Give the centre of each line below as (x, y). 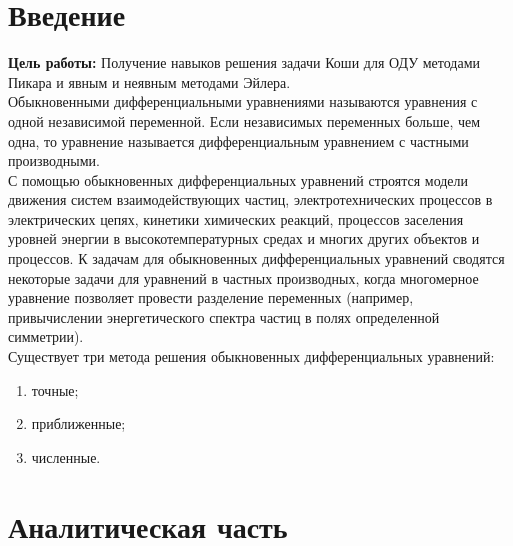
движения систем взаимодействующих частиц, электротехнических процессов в (250, 199)
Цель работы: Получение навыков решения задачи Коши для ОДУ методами (244, 62)
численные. (66, 456)
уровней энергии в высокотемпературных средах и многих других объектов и (244, 238)
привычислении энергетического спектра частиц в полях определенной (224, 316)
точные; (55, 389)
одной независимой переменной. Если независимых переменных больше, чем (244, 120)
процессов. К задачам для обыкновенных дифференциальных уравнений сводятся (256, 258)
